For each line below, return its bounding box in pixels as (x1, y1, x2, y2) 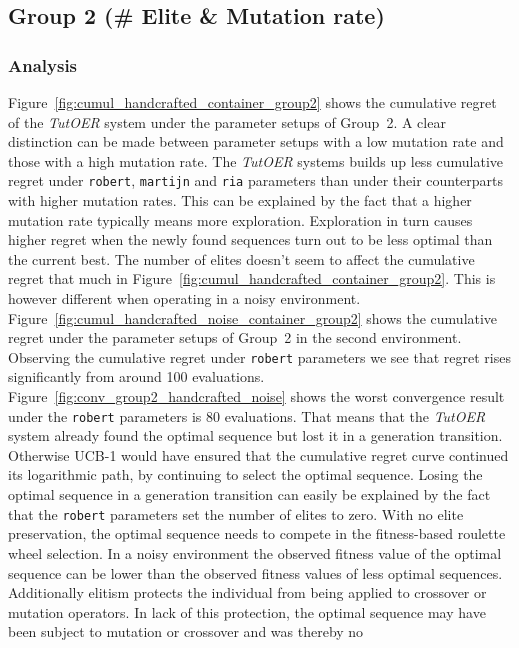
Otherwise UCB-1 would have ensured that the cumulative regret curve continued (8, 444, 509, 465)
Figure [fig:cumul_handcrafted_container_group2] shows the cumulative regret (8, 92, 497, 112)
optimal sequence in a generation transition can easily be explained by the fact (8, 484, 491, 505)
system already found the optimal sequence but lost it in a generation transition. (8, 425, 503, 446)
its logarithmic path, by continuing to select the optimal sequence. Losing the (8, 464, 483, 485)
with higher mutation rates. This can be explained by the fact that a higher (8, 190, 472, 211)
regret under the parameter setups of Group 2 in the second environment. (8, 327, 462, 348)
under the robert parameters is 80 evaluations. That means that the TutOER (8, 405, 486, 426)
